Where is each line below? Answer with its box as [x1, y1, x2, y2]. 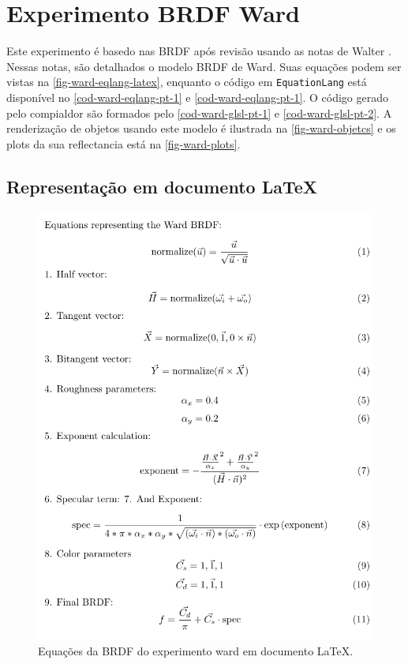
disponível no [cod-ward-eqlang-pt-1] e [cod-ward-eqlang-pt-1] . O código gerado [6, 88, 389, 105]
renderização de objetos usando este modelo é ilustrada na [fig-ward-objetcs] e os [6, 120, 396, 137]
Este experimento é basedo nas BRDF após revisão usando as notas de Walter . [6, 43, 391, 59]
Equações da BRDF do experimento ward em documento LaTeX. [38, 642, 354, 658]
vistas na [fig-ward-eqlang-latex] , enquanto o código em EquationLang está [6, 73, 367, 90]
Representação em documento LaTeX [6, 174, 318, 198]
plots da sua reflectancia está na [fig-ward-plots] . [6, 135, 241, 152]
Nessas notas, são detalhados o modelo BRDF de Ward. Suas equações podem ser [6, 58, 402, 74]
